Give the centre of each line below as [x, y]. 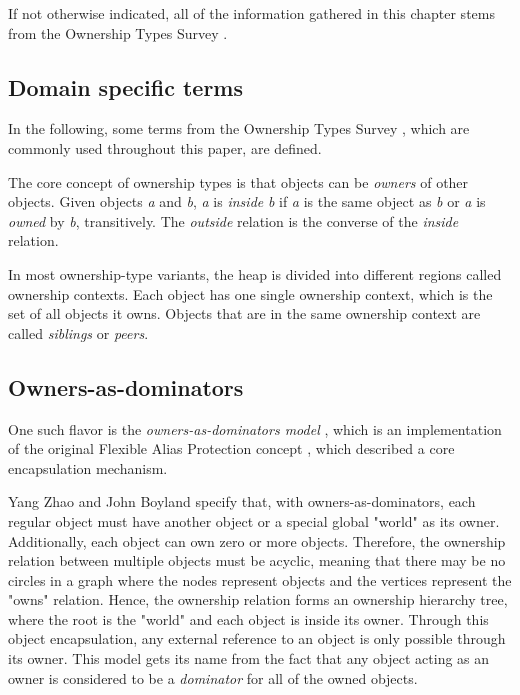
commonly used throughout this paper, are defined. [165, 147]
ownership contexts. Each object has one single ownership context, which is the [250, 293]
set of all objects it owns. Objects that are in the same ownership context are [244, 313]
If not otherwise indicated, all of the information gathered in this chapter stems [251, 13]
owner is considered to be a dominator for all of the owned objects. [213, 677]
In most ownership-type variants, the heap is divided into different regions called [255, 273]
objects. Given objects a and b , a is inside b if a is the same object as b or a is [247, 201]
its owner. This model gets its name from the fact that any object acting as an [249, 658]
